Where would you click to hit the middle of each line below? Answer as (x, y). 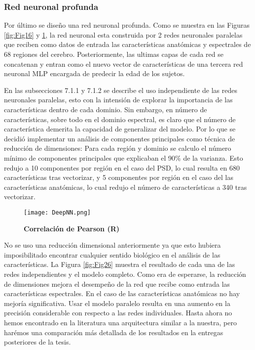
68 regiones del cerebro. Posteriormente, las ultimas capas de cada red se (114, 54)
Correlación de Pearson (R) (72, 228)
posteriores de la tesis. (37, 342)
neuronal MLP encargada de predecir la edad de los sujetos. (94, 73)
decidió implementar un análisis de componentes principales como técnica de (120, 138)
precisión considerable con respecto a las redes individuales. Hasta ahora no (118, 313)
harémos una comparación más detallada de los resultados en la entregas (114, 332)
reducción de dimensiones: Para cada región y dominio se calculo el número (118, 148)
